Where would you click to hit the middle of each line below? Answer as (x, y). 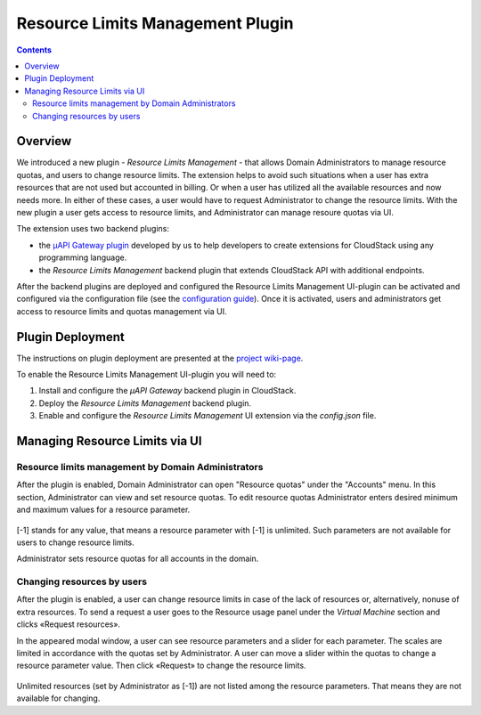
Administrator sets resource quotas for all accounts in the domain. (138, 559)
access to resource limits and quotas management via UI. (122, 311)
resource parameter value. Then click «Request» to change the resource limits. (161, 666)
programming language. (83, 257)
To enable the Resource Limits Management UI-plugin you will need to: (146, 374)
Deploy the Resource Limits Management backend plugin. (145, 403)
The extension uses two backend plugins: (93, 229)
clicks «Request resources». (68, 624)
